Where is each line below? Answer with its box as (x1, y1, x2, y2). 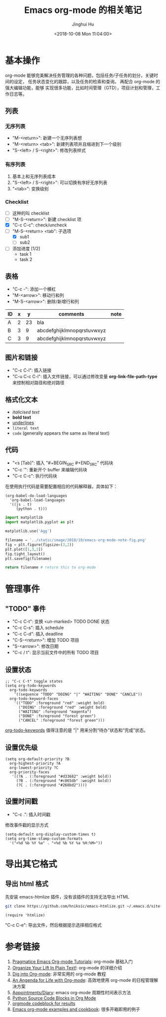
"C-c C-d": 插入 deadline (12, 631, 63, 637)
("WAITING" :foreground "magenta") (18, 709, 92, 714)
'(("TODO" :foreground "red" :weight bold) (14, 701, 105, 706)
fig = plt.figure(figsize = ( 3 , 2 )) (5, 542, 74, 547)
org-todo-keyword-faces (9, 696, 58, 701)
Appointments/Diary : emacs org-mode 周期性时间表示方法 (12, 989, 131, 995)
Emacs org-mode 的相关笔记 (24, 4, 142, 16)
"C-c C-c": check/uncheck (12, 222, 67, 228)
